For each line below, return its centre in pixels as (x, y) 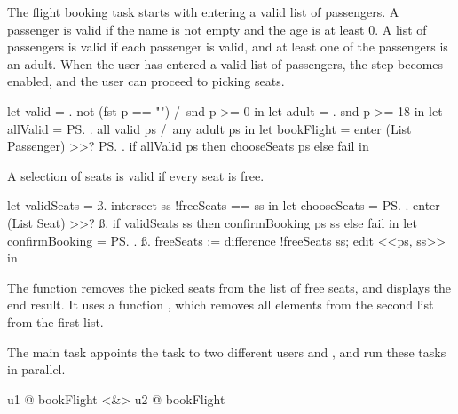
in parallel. (36, 369)
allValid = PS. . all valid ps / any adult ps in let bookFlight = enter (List (209, 128)
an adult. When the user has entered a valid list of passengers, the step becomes (225, 63)
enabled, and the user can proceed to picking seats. (146, 81)
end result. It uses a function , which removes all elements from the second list (221, 305)
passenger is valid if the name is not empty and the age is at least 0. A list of (217, 29)
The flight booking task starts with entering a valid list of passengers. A (203, 12)
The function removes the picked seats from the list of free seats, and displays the (229, 287)
